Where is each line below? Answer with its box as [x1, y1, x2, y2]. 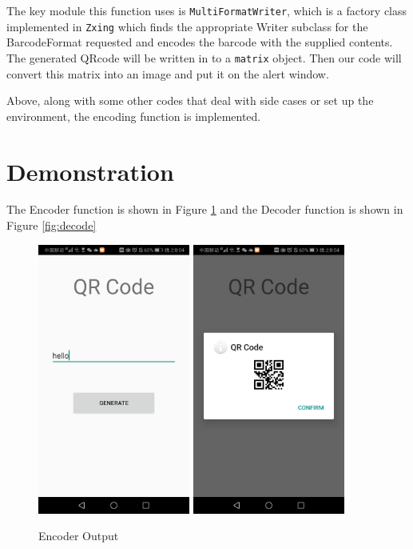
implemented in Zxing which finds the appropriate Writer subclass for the [6, 18, 368, 34]
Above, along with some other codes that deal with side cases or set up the [6, 92, 374, 109]
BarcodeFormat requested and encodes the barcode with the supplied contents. [6, 34, 393, 50]
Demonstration [6, 154, 174, 187]
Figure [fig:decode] [6, 217, 97, 234]
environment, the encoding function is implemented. [6, 107, 261, 124]
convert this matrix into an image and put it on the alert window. [6, 65, 329, 82]
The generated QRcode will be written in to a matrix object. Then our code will [6, 49, 402, 66]
